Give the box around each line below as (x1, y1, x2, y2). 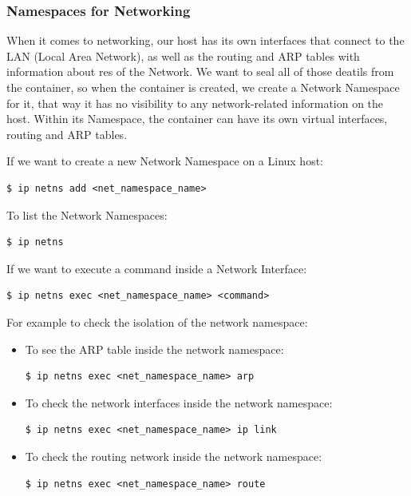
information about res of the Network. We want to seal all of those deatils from (6, 63, 394, 80)
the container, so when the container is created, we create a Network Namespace (6, 79, 400, 95)
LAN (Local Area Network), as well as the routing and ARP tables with (6, 47, 360, 64)
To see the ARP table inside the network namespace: (25, 340, 284, 357)
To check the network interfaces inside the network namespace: (25, 394, 333, 411)
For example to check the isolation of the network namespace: (6, 313, 308, 330)
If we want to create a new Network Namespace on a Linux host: (6, 153, 324, 169)
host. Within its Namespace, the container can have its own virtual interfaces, (6, 110, 388, 127)
